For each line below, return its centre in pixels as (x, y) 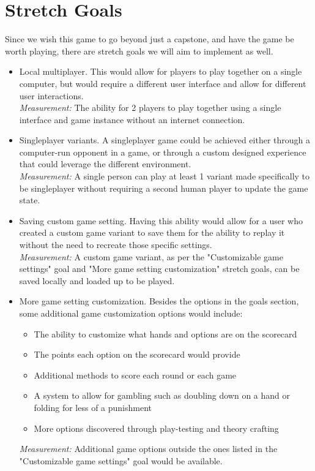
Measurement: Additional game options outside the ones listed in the (148, 449)
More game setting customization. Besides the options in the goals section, (159, 301)
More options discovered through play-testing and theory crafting (156, 428)
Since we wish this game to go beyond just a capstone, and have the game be (150, 39)
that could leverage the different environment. (105, 164)
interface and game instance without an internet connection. (132, 119)
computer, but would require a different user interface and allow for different (163, 83)
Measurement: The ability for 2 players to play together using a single (150, 107)
